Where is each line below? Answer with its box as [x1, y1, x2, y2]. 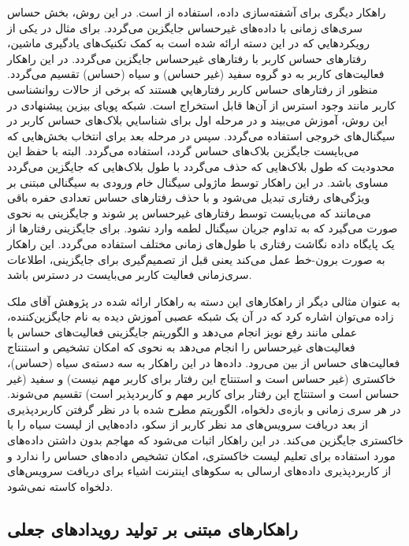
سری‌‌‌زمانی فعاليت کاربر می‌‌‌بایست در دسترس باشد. [7, 266, 252, 283]
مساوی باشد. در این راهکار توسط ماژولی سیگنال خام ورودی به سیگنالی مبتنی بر [7, 173, 389, 190]
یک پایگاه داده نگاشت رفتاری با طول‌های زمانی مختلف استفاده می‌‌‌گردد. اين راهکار [7, 235, 395, 251]
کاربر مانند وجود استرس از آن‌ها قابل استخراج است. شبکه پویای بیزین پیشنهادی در [7, 96, 396, 113]
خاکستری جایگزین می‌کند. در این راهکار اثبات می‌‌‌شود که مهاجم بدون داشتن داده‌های [7, 432, 403, 448]
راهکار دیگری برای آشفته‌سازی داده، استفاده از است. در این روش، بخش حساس [7, 4, 386, 20]
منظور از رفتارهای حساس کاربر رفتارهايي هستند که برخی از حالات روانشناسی [7, 80, 378, 97]
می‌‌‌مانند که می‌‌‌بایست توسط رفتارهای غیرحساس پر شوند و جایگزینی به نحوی [7, 204, 371, 221]
